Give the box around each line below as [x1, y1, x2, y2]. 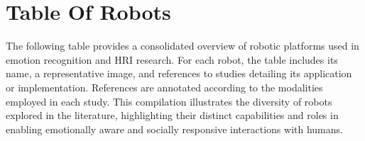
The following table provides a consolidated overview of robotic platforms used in [6, 38, 359, 53]
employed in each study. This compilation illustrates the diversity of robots [6, 94, 332, 108]
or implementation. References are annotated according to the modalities [6, 79, 323, 94]
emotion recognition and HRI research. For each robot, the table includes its [6, 52, 338, 67]
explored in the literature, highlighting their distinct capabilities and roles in [6, 108, 339, 123]
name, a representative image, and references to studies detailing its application [6, 66, 352, 81]
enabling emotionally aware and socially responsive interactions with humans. [6, 121, 343, 136]
